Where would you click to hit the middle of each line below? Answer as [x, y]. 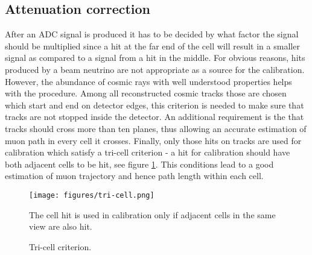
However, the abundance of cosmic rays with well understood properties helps [148, 81]
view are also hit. [61, 226]
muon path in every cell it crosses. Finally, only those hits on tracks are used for [153, 140]
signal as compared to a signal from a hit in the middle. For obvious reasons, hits [155, 58]
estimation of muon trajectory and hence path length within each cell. [134, 176]
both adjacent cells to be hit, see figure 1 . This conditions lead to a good [139, 164]
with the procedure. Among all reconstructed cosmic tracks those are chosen [146, 93]
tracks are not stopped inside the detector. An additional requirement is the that [154, 117]
